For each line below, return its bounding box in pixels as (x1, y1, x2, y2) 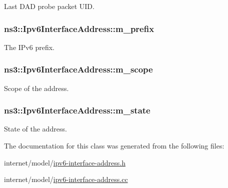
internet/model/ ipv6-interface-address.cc (4, 174, 128, 184)
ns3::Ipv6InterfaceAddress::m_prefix (4, 22, 154, 34)
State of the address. (4, 123, 67, 134)
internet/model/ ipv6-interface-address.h (4, 157, 125, 167)
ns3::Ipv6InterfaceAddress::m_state (4, 104, 150, 116)
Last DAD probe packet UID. (4, 1, 94, 11)
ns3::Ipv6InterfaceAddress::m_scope (4, 63, 153, 75)
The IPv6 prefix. (4, 41, 54, 52)
